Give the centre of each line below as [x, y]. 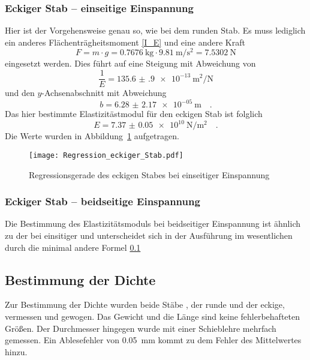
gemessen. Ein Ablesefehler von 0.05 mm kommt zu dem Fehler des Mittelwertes [153, 340]
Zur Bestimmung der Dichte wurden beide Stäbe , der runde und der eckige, [145, 304]
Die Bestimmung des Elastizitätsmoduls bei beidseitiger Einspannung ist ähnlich [153, 223]
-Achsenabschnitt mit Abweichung [104, 93]
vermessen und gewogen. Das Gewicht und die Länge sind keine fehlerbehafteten [153, 316]
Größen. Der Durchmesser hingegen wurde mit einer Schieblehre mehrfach [141, 328]
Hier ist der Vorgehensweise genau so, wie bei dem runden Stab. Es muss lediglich [155, 30]
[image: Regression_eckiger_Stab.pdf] [106, 155]
